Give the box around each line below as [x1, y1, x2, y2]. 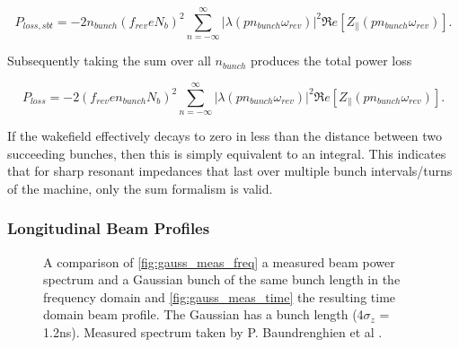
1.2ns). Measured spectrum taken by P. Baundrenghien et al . [43, 322, 383, 341]
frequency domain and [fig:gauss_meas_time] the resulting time [43, 287, 396, 306]
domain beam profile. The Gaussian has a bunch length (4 [43, 305, 364, 324]
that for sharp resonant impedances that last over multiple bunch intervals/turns [7, 161, 453, 180]
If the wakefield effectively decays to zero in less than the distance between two [7, 126, 443, 144]
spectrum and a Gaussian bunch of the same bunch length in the [43, 270, 401, 289]
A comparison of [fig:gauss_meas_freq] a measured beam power [43, 252, 395, 271]
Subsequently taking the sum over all [7, 51, 211, 70]
